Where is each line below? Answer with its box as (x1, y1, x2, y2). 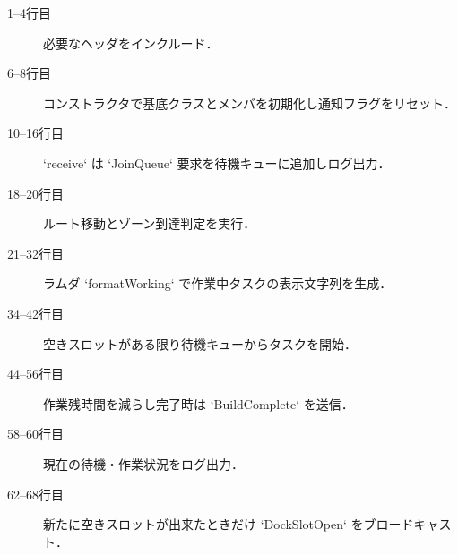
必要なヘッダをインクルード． (43, 33, 219, 52)
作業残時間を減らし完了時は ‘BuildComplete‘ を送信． (43, 394, 354, 413)
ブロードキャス (363, 515, 452, 534)
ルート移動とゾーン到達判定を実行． (43, 214, 256, 233)
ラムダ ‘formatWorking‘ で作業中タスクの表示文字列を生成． (43, 274, 393, 293)
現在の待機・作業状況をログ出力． (43, 454, 244, 473)
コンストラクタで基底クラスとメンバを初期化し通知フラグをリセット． (43, 93, 456, 112)
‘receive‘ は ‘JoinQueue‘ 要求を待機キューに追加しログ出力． (43, 153, 391, 172)
